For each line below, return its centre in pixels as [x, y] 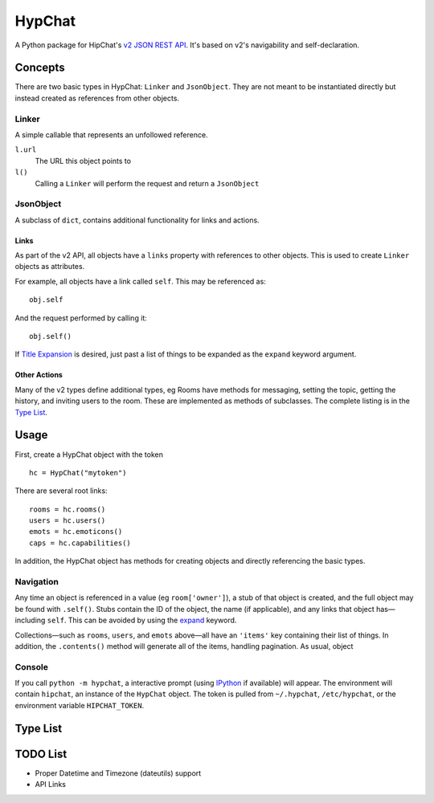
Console [31, 666]
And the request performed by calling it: [81, 318]
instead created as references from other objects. [97, 98]
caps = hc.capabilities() [80, 543]
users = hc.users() [68, 521]
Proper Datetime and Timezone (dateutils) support [118, 773]
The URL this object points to [83, 161]
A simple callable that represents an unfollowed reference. [111, 135]
